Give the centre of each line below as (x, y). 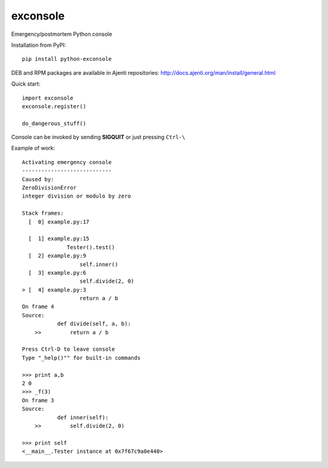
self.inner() (99, 264)
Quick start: (26, 84)
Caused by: (38, 179)
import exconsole (48, 98)
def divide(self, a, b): (94, 324)
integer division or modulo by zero (77, 196)
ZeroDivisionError (50, 188)
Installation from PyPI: (39, 45)
